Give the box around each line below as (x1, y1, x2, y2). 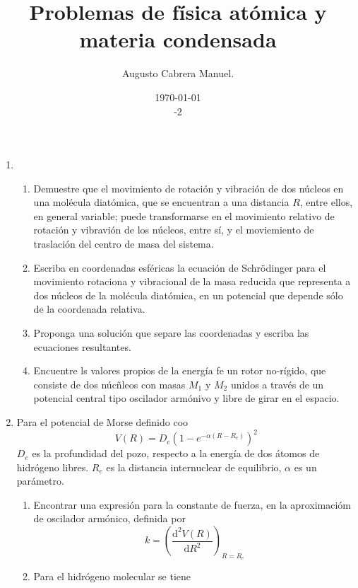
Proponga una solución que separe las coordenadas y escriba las (33, 325, 309, 340)
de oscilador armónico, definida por (33, 511, 186, 526)
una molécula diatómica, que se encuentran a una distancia (33, 195, 290, 209)
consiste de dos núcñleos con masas (33, 376, 186, 391)
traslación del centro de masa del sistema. (33, 236, 214, 251)
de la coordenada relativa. (33, 301, 145, 316)
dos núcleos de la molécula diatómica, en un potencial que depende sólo (33, 287, 343, 302)
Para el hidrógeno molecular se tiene (33, 569, 191, 584)
